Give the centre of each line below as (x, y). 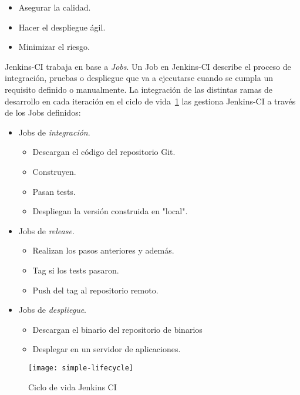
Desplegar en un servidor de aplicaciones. (107, 349)
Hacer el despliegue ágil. (62, 27)
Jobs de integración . (54, 132)
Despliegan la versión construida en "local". (110, 211)
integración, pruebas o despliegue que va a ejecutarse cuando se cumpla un (139, 78)
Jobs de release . (46, 230)
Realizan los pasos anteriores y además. (103, 250)
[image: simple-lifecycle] (81, 368)
